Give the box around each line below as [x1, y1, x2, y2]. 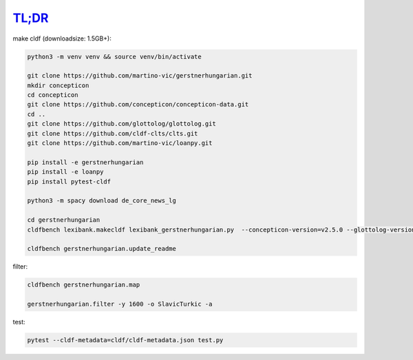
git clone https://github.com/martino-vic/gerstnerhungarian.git [27, 72, 253, 80]
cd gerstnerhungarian [27, 216, 100, 224]
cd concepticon [27, 91, 78, 99]
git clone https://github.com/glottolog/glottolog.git [27, 120, 216, 128]
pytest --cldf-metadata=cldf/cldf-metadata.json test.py [27, 337, 224, 344]
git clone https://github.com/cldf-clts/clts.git [27, 129, 198, 137]
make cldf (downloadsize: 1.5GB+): [12, 34, 112, 43]
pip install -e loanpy [27, 168, 104, 176]
